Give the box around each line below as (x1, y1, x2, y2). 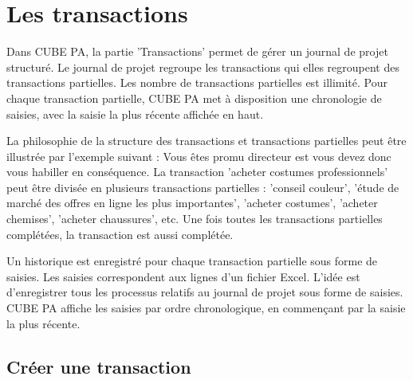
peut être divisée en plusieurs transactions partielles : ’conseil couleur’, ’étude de (6, 178, 399, 195)
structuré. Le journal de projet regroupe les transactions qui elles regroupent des (6, 58, 399, 75)
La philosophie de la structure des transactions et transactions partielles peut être (6, 132, 407, 149)
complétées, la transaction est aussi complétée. (6, 225, 234, 242)
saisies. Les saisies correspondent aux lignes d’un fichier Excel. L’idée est (6, 268, 360, 284)
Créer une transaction (6, 354, 191, 378)
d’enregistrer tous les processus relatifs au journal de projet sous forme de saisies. (6, 284, 403, 300)
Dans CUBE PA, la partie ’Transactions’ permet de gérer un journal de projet (6, 43, 388, 60)
